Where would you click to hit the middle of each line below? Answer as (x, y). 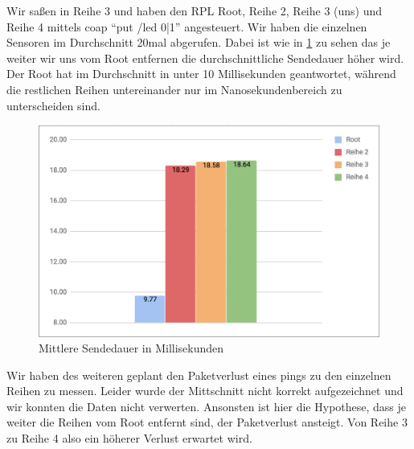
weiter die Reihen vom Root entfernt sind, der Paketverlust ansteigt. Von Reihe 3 (207, 422)
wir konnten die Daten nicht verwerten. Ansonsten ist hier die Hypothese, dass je (207, 406)
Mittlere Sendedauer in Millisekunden (131, 348)
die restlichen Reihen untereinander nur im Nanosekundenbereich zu (174, 89)
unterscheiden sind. (53, 105)
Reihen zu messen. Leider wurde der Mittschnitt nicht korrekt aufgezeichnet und (205, 391)
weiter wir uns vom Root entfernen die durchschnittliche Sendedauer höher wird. (205, 58)
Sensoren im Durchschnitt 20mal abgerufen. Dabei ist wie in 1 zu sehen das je (199, 42)
